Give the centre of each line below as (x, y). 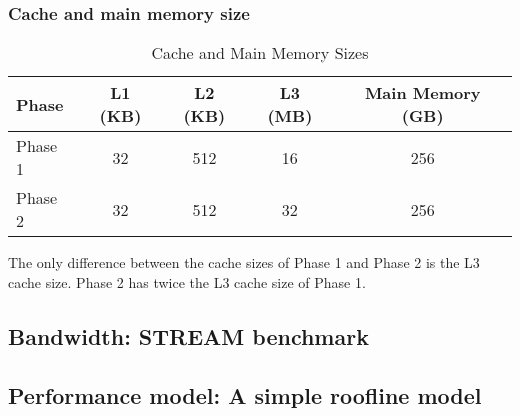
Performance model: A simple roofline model (245, 394)
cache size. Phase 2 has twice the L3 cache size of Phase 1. (187, 281)
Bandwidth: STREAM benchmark (188, 335)
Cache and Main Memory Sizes (260, 53)
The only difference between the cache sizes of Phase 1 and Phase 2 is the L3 (244, 262)
